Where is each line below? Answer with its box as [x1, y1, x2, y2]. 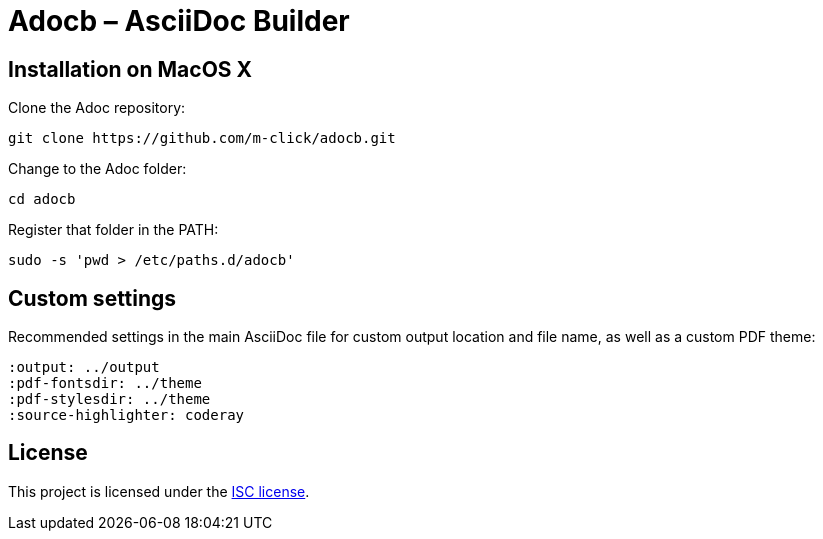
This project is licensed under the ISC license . [8, 482, 310, 500]
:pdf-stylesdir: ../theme [8, 391, 211, 408]
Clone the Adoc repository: [8, 99, 186, 117]
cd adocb [8, 191, 76, 208]
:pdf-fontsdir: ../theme [8, 375, 202, 392]
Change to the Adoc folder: [8, 160, 187, 178]
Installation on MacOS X [8, 56, 253, 82]
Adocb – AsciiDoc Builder [8, 4, 350, 38]
